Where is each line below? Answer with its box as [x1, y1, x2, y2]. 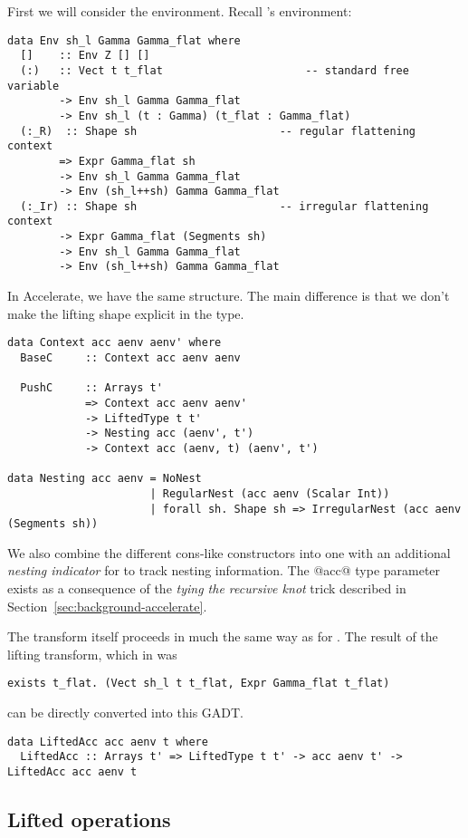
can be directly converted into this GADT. [7, 703, 244, 722]
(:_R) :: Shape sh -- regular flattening [20, 124, 416, 138]
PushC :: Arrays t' [20, 381, 163, 395]
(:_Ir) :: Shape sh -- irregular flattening [20, 199, 429, 213]
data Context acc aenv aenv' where [7, 336, 222, 350]
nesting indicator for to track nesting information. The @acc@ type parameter [7, 561, 441, 580]
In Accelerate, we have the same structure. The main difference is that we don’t [7, 286, 450, 305]
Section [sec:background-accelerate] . [7, 596, 207, 615]
